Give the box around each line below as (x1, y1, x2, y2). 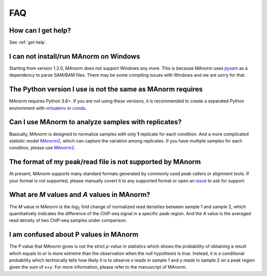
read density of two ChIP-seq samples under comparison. (9, 218, 127, 224)
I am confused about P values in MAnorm (9, 230, 138, 239)
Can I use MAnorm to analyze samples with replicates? (9, 118, 182, 126)
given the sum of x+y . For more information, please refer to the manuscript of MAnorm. (9, 264, 187, 270)
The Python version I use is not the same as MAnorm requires (9, 85, 203, 93)
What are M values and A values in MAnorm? (9, 190, 150, 199)
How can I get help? (9, 26, 71, 35)
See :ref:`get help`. (9, 40, 47, 46)
